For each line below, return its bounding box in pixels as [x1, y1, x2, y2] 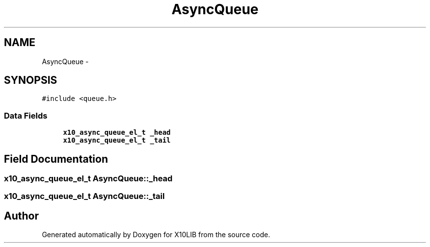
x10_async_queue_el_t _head [63, 128, 171, 137]
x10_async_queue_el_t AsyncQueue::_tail [4, 191, 165, 201]
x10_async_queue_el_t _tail [63, 136, 171, 145]
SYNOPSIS [4, 74, 57, 87]
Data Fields [4, 110, 48, 121]
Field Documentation [4, 152, 108, 165]
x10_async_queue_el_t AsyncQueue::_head [4, 173, 173, 184]
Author [4, 209, 39, 222]
